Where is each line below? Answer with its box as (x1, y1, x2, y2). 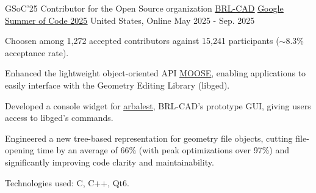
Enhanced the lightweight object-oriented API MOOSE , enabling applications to (5, 67, 306, 79)
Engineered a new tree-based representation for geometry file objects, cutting (5, 131, 293, 144)
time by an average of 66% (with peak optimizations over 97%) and (37, 144, 290, 156)
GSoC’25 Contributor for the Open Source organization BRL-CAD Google (5, 2, 284, 14)
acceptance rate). (5, 46, 69, 59)
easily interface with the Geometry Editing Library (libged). (5, 78, 230, 91)
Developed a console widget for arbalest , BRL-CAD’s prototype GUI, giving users (5, 99, 311, 112)
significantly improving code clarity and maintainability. (5, 155, 214, 168)
